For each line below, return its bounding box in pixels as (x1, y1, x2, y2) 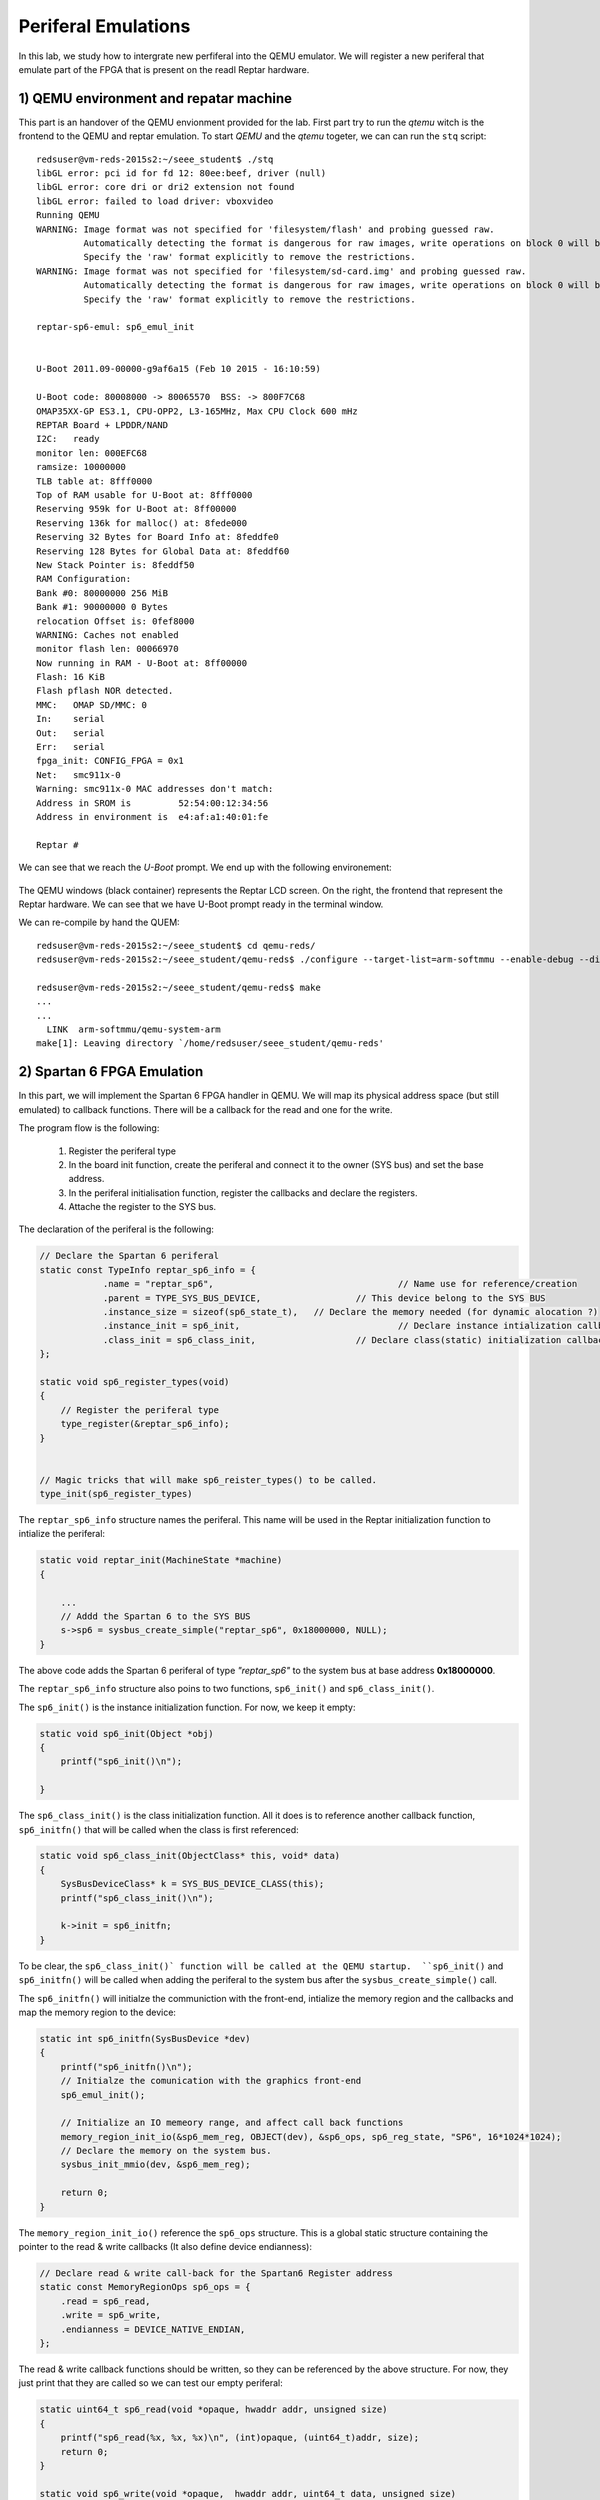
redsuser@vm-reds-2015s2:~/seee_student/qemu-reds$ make (36, 981, 322, 993)
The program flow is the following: (18, 1122, 160, 1134)
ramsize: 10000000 (36, 461, 127, 473)
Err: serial (36, 741, 105, 753)
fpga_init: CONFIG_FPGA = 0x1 (36, 755, 185, 767)
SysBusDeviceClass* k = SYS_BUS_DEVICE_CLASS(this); (60, 1878, 325, 1890)
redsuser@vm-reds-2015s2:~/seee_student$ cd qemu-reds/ (36, 940, 316, 951)
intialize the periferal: (18, 1528, 105, 1540)
